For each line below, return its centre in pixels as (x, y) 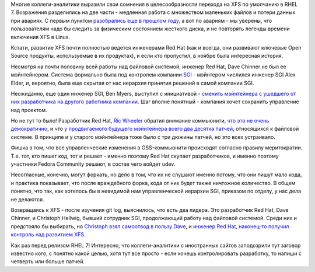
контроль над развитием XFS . (48, 235)
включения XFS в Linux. (40, 37)
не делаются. (27, 199)
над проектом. (29, 110)
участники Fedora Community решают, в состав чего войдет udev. (93, 164)
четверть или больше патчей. (48, 261)
